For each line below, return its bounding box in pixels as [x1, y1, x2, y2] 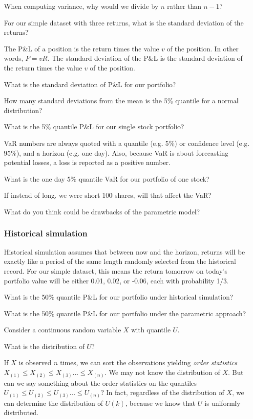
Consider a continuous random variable [4, 325, 121, 335]
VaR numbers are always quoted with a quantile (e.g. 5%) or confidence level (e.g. [4, 138, 250, 148]
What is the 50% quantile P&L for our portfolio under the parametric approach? [4, 308, 246, 318]
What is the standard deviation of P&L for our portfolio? [4, 79, 176, 89]
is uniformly [204, 397, 241, 408]
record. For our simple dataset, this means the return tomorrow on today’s [4, 265, 228, 276]
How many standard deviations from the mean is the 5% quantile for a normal [4, 95, 239, 106]
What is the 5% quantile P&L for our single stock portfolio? [4, 121, 184, 132]
